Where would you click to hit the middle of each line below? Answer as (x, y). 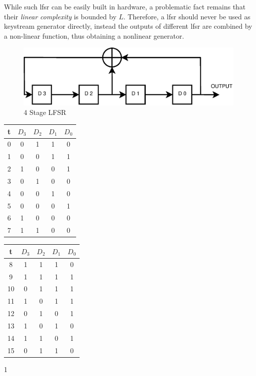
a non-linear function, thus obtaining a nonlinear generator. (94, 35)
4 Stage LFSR (45, 112)
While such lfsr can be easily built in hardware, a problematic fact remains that (125, 6)
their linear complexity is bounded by (60, 16)
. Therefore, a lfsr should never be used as (187, 16)
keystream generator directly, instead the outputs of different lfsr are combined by (128, 26)
